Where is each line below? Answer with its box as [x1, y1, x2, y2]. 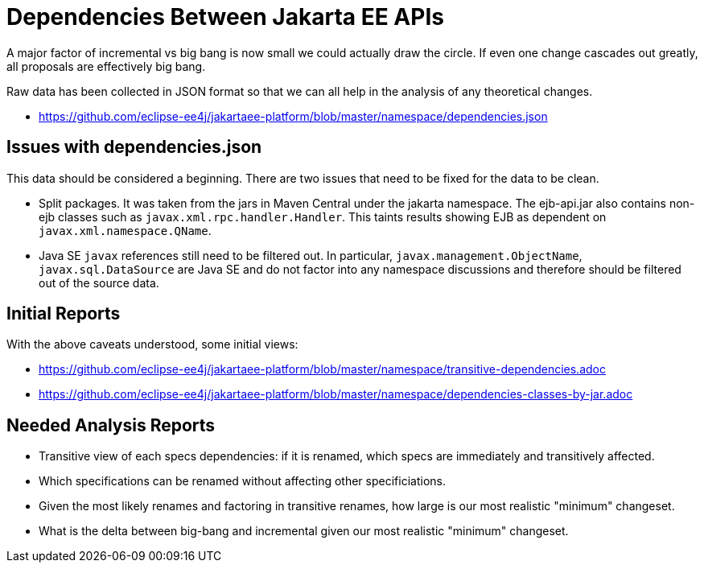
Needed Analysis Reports [6, 414, 216, 435]
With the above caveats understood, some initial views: [6, 337, 298, 352]
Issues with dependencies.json [6, 137, 262, 158]
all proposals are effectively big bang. [6, 59, 206, 73]
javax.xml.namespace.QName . [39, 223, 212, 237]
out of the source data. [39, 275, 159, 290]
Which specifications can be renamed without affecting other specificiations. [39, 474, 446, 489]
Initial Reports [6, 303, 121, 324]
